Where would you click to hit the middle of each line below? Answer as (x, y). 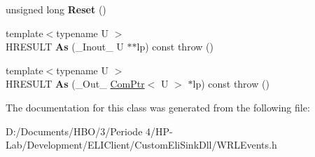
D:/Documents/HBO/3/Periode (74, 131)
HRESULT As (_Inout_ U (65, 47)
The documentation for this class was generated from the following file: (158, 107)
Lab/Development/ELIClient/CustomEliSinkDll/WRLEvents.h (141, 145)
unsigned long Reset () (56, 9)
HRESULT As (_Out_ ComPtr (75, 84)
